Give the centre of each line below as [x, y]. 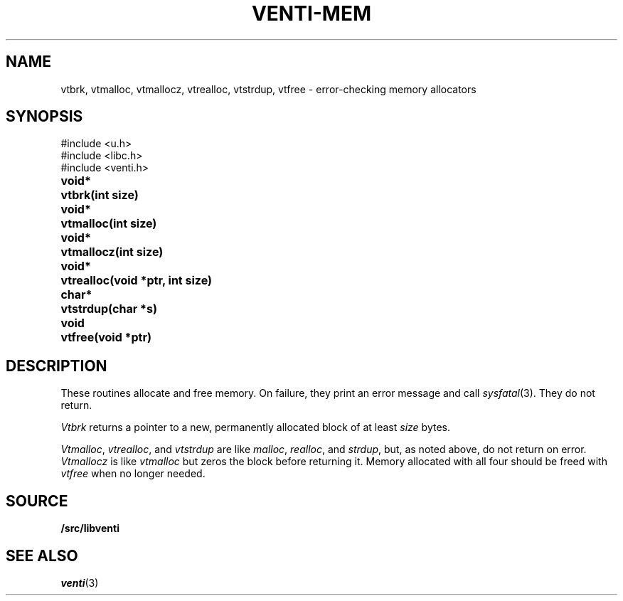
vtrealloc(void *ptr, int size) [136, 281]
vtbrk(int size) [100, 195]
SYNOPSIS [44, 117]
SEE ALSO [42, 555]
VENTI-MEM [311, 14]
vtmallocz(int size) [112, 252]
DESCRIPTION [57, 366]
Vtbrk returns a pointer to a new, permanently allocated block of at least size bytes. [255, 427]
